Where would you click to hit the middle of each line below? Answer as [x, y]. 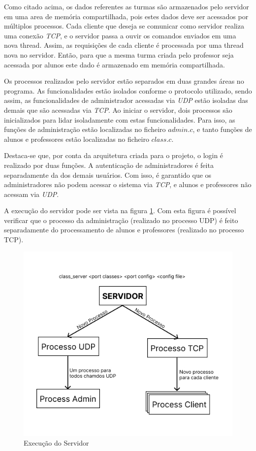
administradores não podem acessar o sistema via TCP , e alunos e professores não [128, 184]
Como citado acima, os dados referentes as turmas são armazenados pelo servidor [127, 6]
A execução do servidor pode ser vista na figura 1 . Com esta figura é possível [120, 210]
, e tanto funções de [222, 129]
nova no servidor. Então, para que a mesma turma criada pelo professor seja [119, 54]
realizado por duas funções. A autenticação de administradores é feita [109, 165]
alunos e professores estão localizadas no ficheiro [77, 139]
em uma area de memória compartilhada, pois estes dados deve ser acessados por [126, 16]
